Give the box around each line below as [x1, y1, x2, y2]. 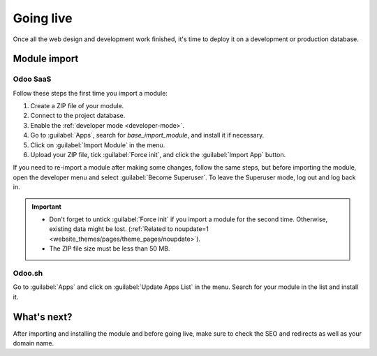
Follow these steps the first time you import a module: [13, 89, 168, 97]
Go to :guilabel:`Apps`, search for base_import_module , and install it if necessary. [30, 131, 265, 140]
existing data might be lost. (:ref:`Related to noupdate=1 [49, 225, 209, 233]
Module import [13, 53, 79, 65]
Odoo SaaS [13, 74, 52, 84]
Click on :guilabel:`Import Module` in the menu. [30, 140, 165, 149]
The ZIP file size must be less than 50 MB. [49, 244, 170, 253]
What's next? [13, 311, 73, 322]
